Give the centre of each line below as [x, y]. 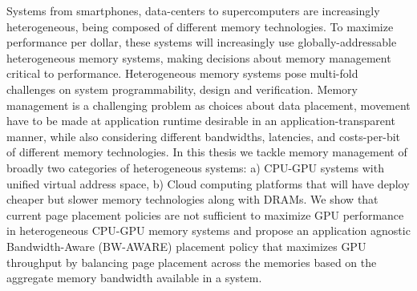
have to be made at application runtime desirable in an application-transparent [201, 121]
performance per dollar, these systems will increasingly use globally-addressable [202, 42]
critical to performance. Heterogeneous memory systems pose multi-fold [182, 73]
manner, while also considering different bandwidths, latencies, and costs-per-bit [204, 136]
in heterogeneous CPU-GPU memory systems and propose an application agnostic [208, 230]
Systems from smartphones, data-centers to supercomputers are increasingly [193, 10]
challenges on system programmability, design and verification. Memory [182, 89]
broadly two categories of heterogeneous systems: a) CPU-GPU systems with [195, 167]
